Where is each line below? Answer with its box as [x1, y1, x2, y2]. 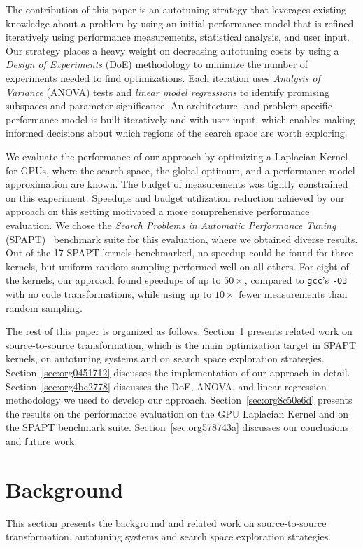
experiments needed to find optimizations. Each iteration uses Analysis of [6, 70, 320, 85]
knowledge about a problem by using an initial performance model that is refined [6, 15, 354, 30]
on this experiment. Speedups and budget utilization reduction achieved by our [6, 190, 345, 205]
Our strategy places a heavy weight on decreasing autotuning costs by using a [6, 43, 339, 57]
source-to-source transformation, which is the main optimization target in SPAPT [6, 337, 357, 352]
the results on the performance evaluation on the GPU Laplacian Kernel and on [6, 406, 349, 420]
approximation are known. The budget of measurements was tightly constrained [6, 177, 348, 191]
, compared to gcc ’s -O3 [244, 273, 348, 287]
